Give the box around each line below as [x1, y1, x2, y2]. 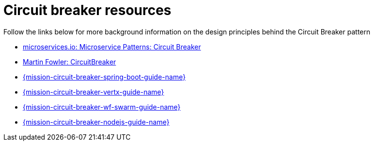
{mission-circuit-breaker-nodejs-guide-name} [23, 117, 170, 126]
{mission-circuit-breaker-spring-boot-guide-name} [23, 72, 186, 81]
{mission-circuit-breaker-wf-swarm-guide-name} [23, 102, 181, 111]
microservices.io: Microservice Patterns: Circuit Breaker [23, 42, 201, 51]
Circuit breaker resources [3, 2, 171, 18]
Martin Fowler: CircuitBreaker [23, 57, 116, 66]
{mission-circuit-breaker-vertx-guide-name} [23, 87, 164, 96]
